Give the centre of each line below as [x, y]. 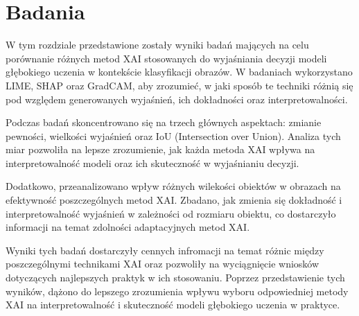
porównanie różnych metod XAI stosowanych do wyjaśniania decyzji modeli [166, 58]
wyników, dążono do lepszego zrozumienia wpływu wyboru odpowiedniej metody [177, 291]
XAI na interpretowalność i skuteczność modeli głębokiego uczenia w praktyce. [173, 305]
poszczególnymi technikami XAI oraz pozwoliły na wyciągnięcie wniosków [163, 264]
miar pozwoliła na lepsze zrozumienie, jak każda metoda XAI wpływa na [160, 149]
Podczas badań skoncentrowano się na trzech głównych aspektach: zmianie [164, 122]
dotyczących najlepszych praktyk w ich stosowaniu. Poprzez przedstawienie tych [175, 278]
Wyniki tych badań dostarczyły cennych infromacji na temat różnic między [165, 250]
